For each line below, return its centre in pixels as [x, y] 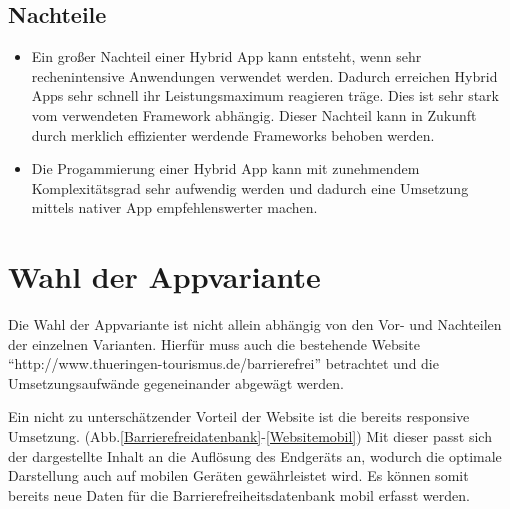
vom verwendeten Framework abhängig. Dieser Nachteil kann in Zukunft [254, 114]
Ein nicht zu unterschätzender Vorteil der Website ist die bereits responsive [239, 416]
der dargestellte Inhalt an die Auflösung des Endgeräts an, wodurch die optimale [255, 455]
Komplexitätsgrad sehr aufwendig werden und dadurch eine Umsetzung [250, 187]
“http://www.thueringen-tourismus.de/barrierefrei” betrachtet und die [223, 363]
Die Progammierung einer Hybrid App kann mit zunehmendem [225, 168]
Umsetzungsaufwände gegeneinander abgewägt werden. [176, 382]
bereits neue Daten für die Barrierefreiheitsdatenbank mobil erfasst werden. [239, 494]
